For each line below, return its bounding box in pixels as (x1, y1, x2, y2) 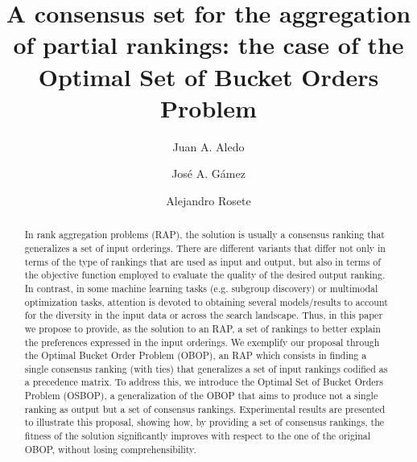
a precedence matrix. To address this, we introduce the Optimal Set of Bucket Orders (24, 375, 383, 389)
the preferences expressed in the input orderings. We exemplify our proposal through (24, 335, 380, 349)
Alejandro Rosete (166, 192, 251, 208)
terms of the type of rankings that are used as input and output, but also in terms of (24, 254, 381, 268)
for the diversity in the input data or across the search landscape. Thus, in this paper (24, 308, 383, 322)
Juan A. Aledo (172, 138, 245, 155)
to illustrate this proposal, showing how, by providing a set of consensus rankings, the (24, 415, 385, 429)
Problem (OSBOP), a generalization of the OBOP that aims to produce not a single (24, 389, 378, 402)
